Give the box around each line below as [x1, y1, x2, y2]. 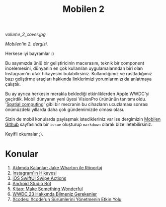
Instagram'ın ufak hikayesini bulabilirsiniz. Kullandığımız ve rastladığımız [5, 71, 153, 77]
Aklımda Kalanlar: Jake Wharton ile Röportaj [12, 165, 103, 171]
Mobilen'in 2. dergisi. [5, 41, 48, 47]
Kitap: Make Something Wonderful [12, 186, 83, 192]
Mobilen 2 [62, 3, 105, 15]
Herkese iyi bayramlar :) [5, 51, 54, 56]
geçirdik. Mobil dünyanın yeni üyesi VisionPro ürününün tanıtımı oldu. [5, 96, 147, 102]
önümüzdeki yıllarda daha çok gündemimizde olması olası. [5, 106, 125, 112]
